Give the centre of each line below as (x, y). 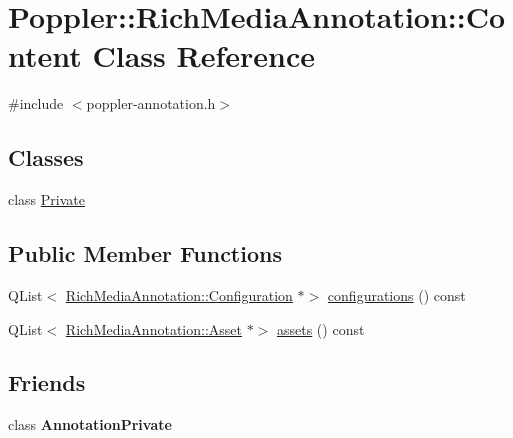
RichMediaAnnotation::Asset (153, 328)
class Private (46, 199)
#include (36, 103)
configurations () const (396, 294)
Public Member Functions (145, 253)
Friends (47, 382)
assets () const (320, 328)
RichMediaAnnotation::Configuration (179, 294)
